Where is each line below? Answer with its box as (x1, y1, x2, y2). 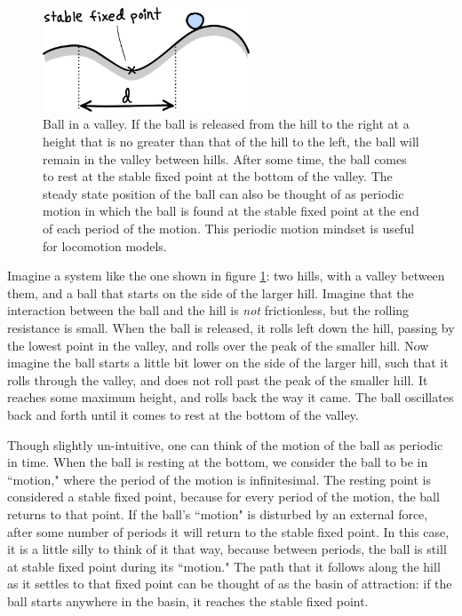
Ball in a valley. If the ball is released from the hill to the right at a (43, 115, 410, 133)
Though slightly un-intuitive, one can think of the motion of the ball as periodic (7, 435, 443, 454)
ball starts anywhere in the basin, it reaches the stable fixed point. (7, 591, 369, 610)
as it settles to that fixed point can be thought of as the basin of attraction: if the (7, 574, 452, 593)
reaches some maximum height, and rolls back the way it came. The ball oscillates (7, 388, 454, 407)
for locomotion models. (43, 236, 167, 255)
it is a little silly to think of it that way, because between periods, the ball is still (7, 540, 447, 558)
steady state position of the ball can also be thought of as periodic (43, 184, 404, 202)
